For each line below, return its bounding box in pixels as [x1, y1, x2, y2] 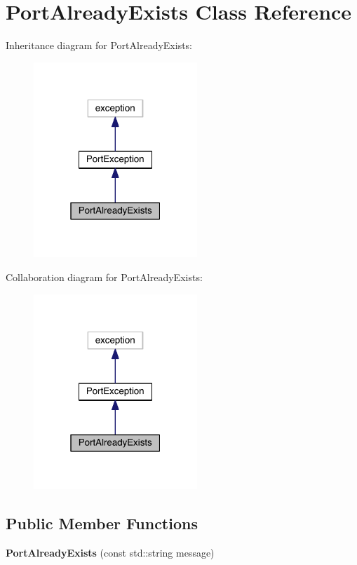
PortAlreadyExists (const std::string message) [6, 545, 215, 560]
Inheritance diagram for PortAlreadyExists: [6, 38, 192, 53]
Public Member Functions [6, 512, 198, 534]
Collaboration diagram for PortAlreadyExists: [6, 270, 203, 285]
